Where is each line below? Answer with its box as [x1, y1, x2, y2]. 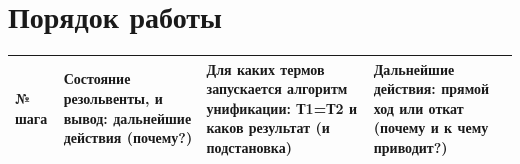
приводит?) [373, 137, 448, 157]
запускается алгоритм [206, 78, 348, 99]
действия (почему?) [63, 127, 193, 148]
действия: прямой [373, 78, 490, 99]
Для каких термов [206, 58, 325, 79]
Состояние [63, 68, 131, 89]
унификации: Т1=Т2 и [206, 97, 358, 118]
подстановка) [206, 137, 292, 157]
